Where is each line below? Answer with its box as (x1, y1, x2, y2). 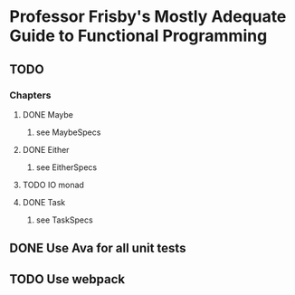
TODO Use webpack (9, 271, 125, 287)
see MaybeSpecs (35, 127, 101, 138)
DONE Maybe (22, 109, 74, 119)
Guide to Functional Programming (9, 25, 268, 46)
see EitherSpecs (35, 161, 98, 173)
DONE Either (22, 144, 70, 155)
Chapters (9, 89, 52, 101)
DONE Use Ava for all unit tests (9, 241, 186, 256)
